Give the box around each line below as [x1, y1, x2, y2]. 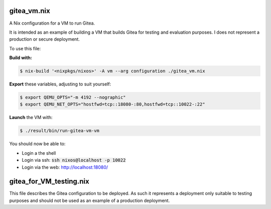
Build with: [9, 55, 32, 61]
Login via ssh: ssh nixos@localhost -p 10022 [22, 157, 126, 163]
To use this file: [9, 45, 41, 51]
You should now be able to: [9, 141, 66, 147]
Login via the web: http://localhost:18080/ [22, 164, 108, 170]
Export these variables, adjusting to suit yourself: [9, 81, 111, 87]
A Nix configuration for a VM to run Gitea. [9, 20, 95, 26]
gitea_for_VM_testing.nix [9, 177, 90, 186]
